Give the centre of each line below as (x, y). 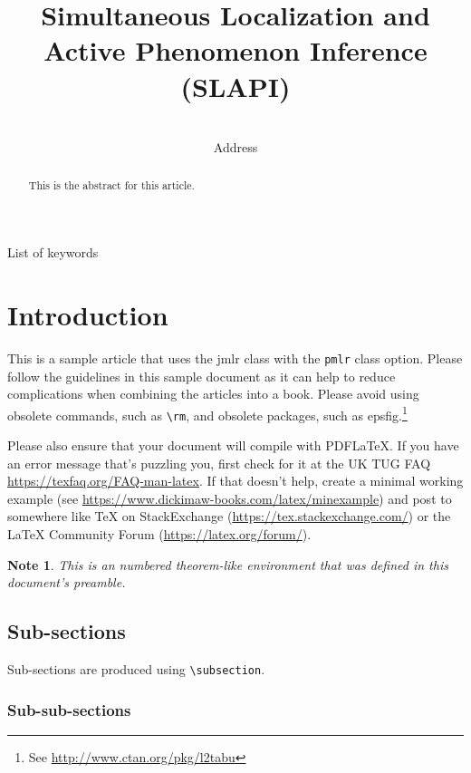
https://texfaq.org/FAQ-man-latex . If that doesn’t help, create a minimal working (235, 481)
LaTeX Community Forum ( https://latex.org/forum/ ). (159, 533)
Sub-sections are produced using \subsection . (136, 668)
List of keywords (53, 252)
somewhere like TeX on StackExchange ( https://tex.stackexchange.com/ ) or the (229, 516)
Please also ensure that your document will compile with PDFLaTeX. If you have (233, 445)
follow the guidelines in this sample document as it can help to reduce (202, 376)
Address (235, 147)
